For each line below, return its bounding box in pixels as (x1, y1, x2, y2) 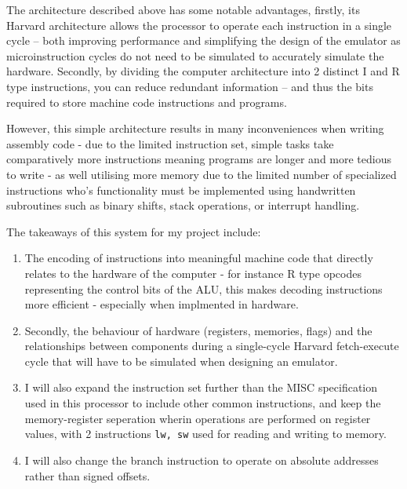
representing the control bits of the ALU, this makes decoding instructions (24, 280, 383, 297)
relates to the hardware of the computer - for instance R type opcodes (24, 265, 362, 281)
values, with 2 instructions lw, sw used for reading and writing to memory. (24, 425, 387, 442)
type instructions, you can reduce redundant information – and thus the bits (6, 78, 373, 94)
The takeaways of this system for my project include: (6, 223, 261, 239)
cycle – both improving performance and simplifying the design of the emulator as (6, 32, 401, 49)
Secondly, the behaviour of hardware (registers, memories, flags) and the (24, 322, 372, 338)
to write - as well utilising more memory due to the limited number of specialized (6, 166, 397, 182)
